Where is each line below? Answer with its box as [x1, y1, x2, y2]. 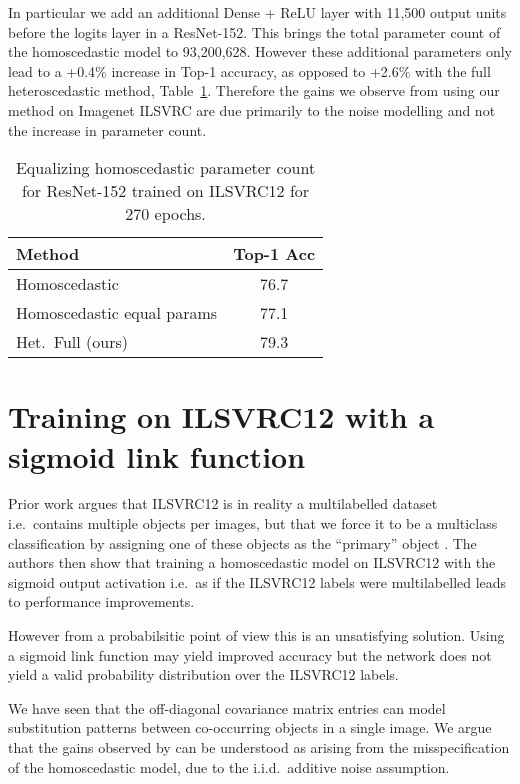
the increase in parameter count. [8, 119, 207, 140]
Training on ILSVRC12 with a [8, 396, 435, 437]
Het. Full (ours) [16, 330, 128, 354]
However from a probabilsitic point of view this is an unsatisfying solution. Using [8, 625, 505, 646]
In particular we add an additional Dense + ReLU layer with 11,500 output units [8, 2, 507, 22]
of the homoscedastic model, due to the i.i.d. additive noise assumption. [8, 756, 450, 777]
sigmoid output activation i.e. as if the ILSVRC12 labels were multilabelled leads [8, 571, 507, 592]
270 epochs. [125, 202, 206, 226]
